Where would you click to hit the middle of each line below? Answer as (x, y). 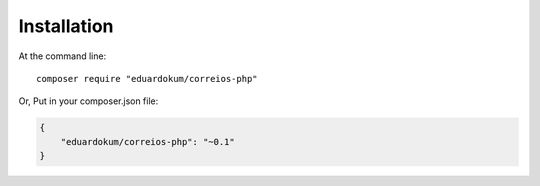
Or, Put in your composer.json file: (88, 101)
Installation (66, 26)
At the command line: (62, 56)
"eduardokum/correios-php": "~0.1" (147, 141)
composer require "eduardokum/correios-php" (147, 78)
